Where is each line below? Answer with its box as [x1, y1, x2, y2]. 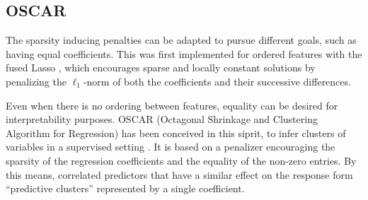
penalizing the [6, 73, 67, 88]
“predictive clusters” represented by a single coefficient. [6, 181, 245, 196]
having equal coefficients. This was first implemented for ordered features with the [6, 46, 362, 61]
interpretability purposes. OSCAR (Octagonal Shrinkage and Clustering [6, 112, 318, 127]
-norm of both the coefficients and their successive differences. [83, 73, 351, 88]
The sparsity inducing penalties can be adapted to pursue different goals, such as [6, 33, 357, 47]
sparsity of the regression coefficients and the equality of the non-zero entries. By [6, 153, 357, 167]
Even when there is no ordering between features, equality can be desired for [6, 98, 338, 112]
